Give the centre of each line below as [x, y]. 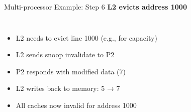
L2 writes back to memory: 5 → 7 [68, 88]
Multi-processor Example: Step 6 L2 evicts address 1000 [95, 7]
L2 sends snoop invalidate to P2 [65, 54]
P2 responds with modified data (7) [71, 71]
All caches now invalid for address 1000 [76, 105]
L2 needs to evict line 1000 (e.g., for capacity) [86, 37]
